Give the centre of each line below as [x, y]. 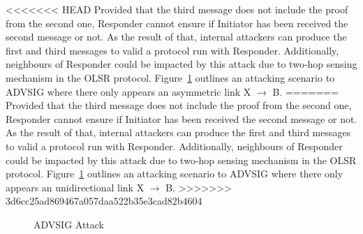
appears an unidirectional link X [75, 187]
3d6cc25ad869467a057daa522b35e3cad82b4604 [104, 201]
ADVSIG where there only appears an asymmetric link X [128, 91]
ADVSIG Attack [69, 224]
